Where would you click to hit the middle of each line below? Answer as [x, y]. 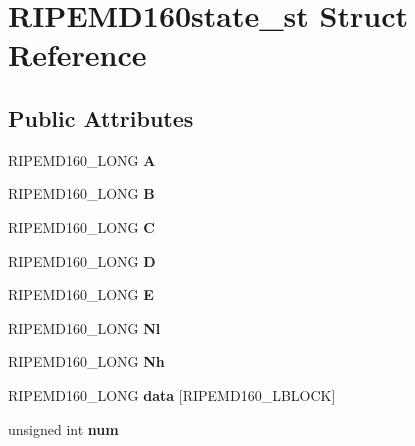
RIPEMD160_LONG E [81, 294]
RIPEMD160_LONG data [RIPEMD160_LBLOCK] [172, 394]
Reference [77, 54]
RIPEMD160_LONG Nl [84, 327]
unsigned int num [63, 428]
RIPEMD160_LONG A [82, 159]
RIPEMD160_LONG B [81, 193]
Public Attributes [101, 117]
